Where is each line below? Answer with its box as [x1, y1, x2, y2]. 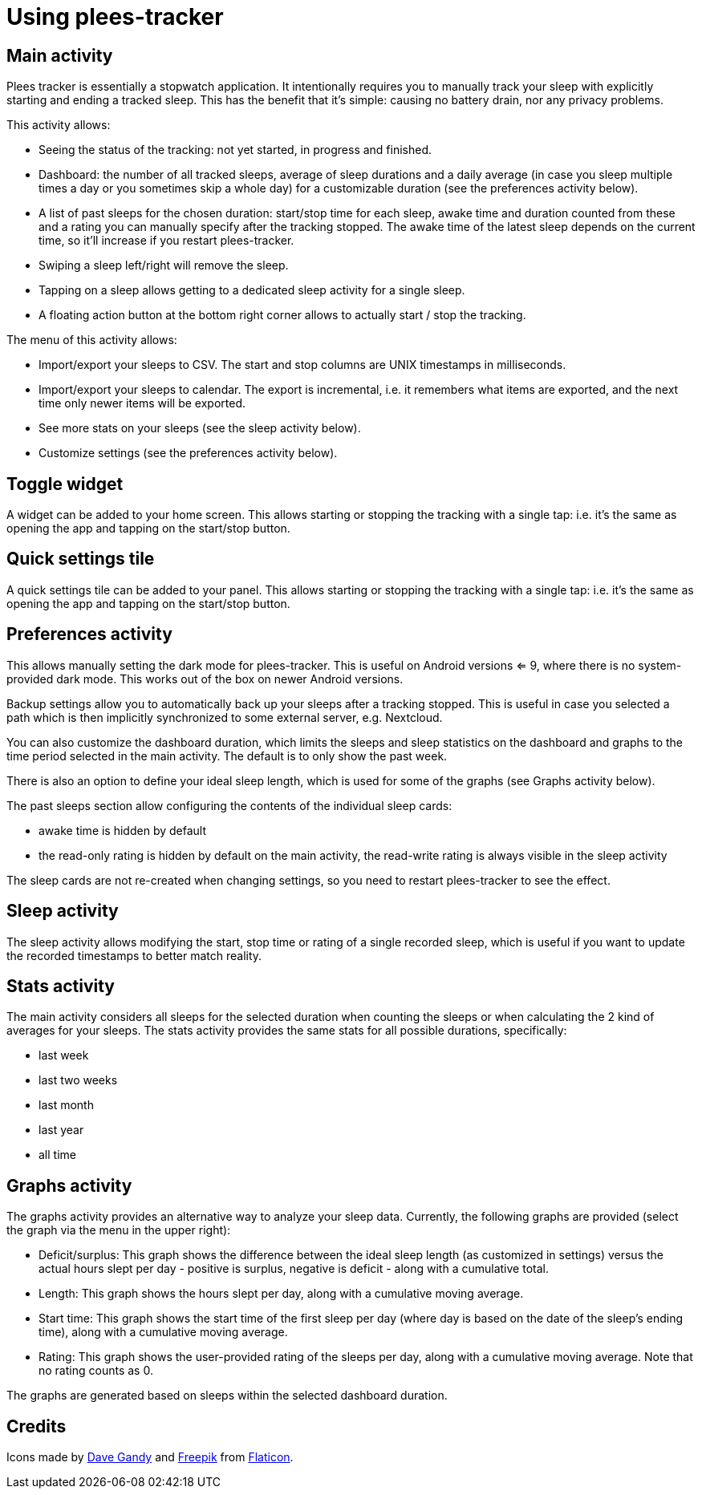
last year [39, 1123, 84, 1137]
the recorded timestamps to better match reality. [6, 948, 262, 962]
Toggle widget [6, 473, 124, 494]
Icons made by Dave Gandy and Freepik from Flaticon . [6, 1450, 294, 1465]
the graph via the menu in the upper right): [6, 1223, 231, 1238]
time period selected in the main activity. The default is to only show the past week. [6, 748, 448, 763]
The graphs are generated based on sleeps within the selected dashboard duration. [6, 1388, 448, 1403]
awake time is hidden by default [39, 823, 207, 837]
